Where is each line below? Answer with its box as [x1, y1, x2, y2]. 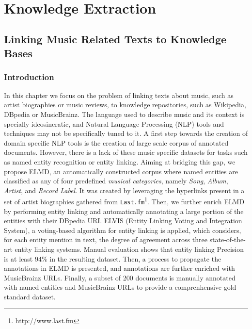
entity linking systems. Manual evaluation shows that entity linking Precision [15, 244, 244, 254]
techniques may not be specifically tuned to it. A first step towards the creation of [4, 128, 248, 138]
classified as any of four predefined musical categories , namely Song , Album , [4, 176, 228, 186]
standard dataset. [4, 291, 56, 301]
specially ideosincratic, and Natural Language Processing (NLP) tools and [4, 118, 224, 129]
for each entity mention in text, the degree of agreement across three [4, 234, 207, 245]
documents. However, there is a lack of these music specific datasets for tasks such [4, 147, 248, 157]
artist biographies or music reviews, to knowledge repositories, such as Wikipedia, [4, 99, 246, 110]
